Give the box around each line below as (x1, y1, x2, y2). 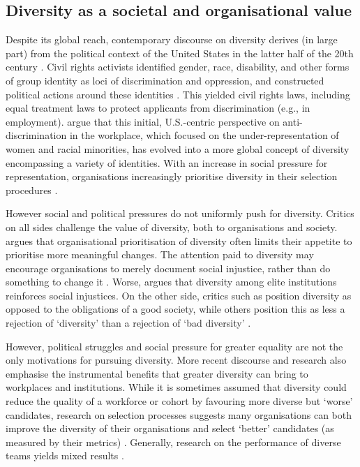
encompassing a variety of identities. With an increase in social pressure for (6, 155, 328, 170)
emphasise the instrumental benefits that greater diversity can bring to (6, 366, 308, 380)
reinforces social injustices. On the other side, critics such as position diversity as (6, 288, 352, 302)
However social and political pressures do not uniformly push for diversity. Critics (6, 206, 354, 221)
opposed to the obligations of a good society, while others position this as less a (6, 302, 345, 316)
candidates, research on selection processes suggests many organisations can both (6, 407, 352, 422)
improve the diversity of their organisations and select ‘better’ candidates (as (6, 421, 334, 436)
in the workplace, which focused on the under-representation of (69, 128, 339, 142)
